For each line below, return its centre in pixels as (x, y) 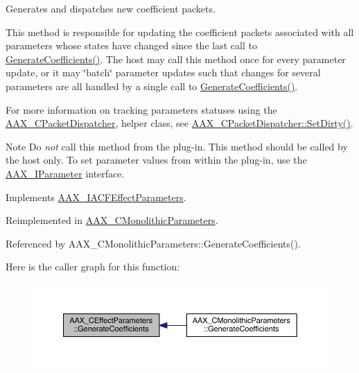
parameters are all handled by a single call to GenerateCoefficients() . (152, 86)
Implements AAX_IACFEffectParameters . (96, 197)
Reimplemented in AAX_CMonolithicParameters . (112, 220)
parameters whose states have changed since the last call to (131, 45)
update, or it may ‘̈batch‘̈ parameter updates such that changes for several (163, 72)
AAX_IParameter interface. (65, 173)
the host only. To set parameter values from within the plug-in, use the (156, 160)
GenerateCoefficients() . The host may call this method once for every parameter (176, 59)
